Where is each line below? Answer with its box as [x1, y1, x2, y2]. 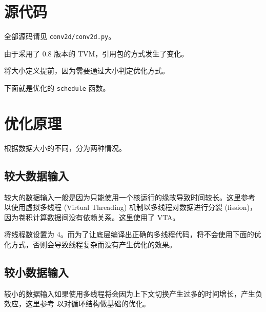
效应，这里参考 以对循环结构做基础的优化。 [4, 298, 150, 309]
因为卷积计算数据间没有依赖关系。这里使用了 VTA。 [4, 211, 180, 222]
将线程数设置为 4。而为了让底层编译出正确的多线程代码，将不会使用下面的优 [4, 229, 261, 240]
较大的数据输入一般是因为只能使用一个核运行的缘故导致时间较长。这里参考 [4, 191, 255, 202]
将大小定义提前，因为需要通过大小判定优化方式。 [4, 65, 169, 76]
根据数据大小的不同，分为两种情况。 [4, 142, 126, 153]
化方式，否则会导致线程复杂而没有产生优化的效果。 [4, 239, 176, 249]
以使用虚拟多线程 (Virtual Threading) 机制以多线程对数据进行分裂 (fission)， [4, 202, 257, 212]
